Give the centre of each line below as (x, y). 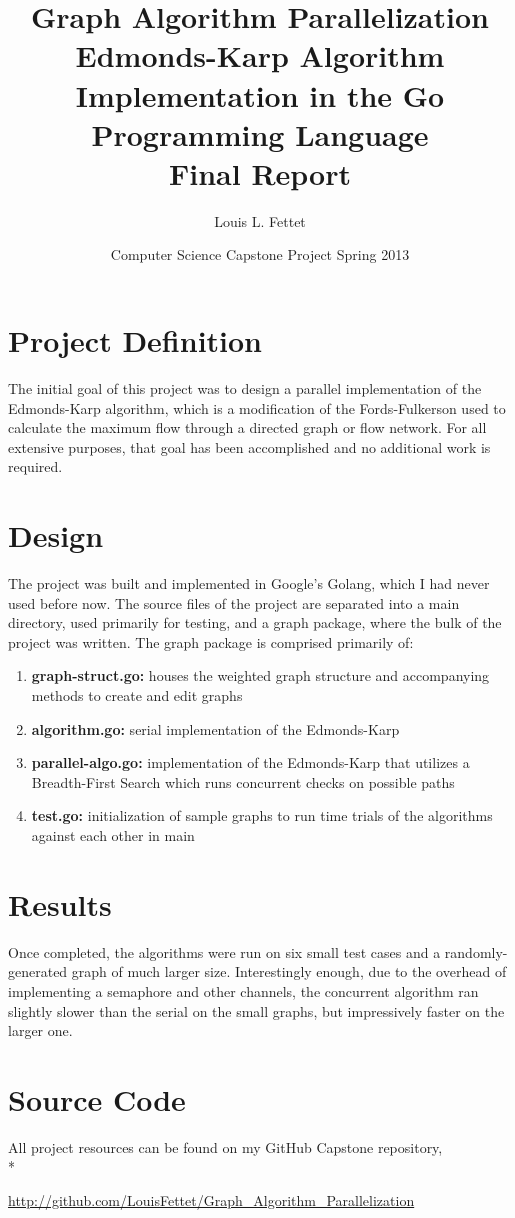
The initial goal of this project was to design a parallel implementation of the (245, 388)
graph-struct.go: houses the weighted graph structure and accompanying (260, 675)
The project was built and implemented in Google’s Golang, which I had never (249, 583)
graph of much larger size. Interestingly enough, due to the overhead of (289, 971)
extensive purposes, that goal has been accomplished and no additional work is (249, 446)
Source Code (97, 1098)
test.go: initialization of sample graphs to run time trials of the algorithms (262, 815)
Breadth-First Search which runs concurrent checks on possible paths (243, 781)
